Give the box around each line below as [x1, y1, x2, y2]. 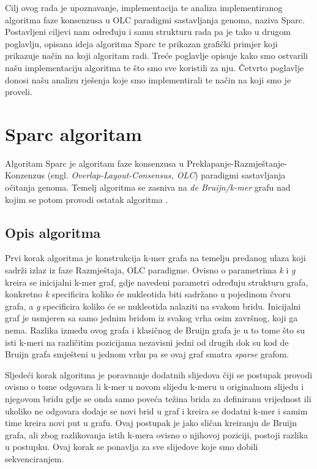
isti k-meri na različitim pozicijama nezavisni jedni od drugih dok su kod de [5, 335, 289, 348]
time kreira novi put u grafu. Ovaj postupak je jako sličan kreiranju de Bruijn [5, 416, 297, 429]
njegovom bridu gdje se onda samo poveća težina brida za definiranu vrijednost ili [5, 392, 311, 405]
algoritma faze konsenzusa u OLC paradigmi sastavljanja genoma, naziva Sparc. [5, 13, 305, 26]
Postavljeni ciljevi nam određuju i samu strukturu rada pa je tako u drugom [5, 25, 291, 38]
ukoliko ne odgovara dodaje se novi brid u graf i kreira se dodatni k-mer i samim [5, 404, 308, 417]
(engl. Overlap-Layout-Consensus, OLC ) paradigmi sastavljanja [47, 169, 286, 181]
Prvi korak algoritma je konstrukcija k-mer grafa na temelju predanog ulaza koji [5, 251, 306, 264]
